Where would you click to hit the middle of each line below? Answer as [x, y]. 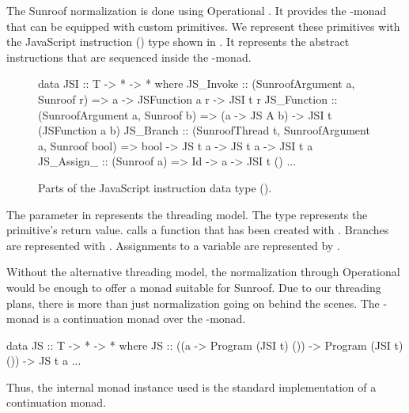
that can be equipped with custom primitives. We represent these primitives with [203, 26]
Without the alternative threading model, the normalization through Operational [203, 272]
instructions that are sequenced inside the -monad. [129, 57]
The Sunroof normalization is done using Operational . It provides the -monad [197, 10]
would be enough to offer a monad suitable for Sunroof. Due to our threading [194, 287]
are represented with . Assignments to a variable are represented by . [173, 245]
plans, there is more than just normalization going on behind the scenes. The [193, 303]
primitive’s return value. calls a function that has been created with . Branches [198, 230]
